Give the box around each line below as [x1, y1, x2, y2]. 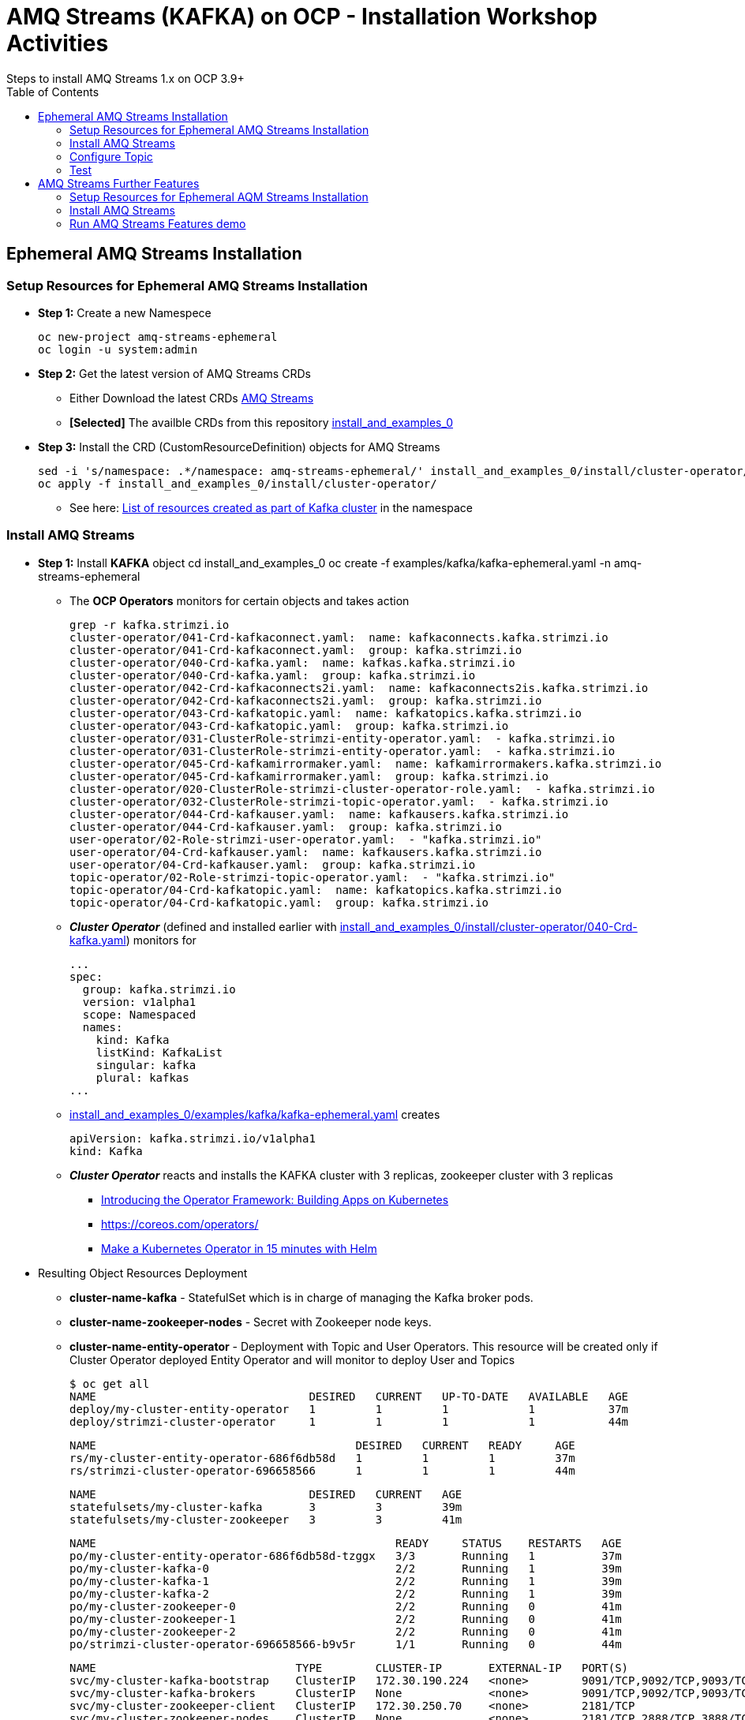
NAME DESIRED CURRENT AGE [69, 1487, 462, 1501]
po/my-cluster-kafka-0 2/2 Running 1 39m [69, 1561, 622, 1575]
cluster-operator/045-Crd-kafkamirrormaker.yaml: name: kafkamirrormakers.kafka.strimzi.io [69, 757, 662, 770]
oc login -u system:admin [38, 342, 198, 356]
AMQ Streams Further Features [38, 176, 200, 190]
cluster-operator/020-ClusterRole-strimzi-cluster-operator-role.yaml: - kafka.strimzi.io [69, 782, 655, 795]
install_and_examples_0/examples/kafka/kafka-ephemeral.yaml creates [69, 1107, 440, 1121]
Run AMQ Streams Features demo [69, 216, 246, 230]
